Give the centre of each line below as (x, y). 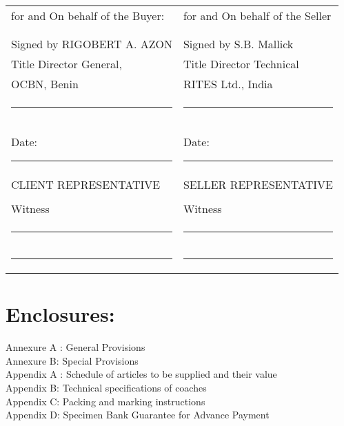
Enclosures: (60, 314)
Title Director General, (67, 64)
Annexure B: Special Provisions (72, 360)
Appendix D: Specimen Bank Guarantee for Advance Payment (138, 415)
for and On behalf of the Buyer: (88, 16)
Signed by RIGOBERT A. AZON (92, 44)
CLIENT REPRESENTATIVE (86, 184)
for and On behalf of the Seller (257, 16)
